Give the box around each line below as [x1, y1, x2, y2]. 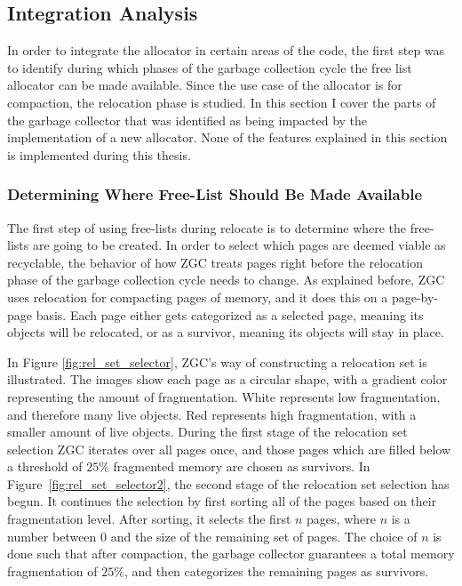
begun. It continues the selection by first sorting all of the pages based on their [7, 492, 437, 510]
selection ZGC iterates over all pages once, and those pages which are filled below [7, 439, 451, 458]
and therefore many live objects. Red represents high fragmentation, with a [7, 405, 417, 423]
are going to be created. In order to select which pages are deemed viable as [32, 236, 446, 254]
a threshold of [7, 457, 83, 476]
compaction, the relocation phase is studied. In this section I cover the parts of [7, 92, 436, 111]
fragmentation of [7, 561, 98, 580]
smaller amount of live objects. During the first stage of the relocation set [7, 422, 408, 441]
